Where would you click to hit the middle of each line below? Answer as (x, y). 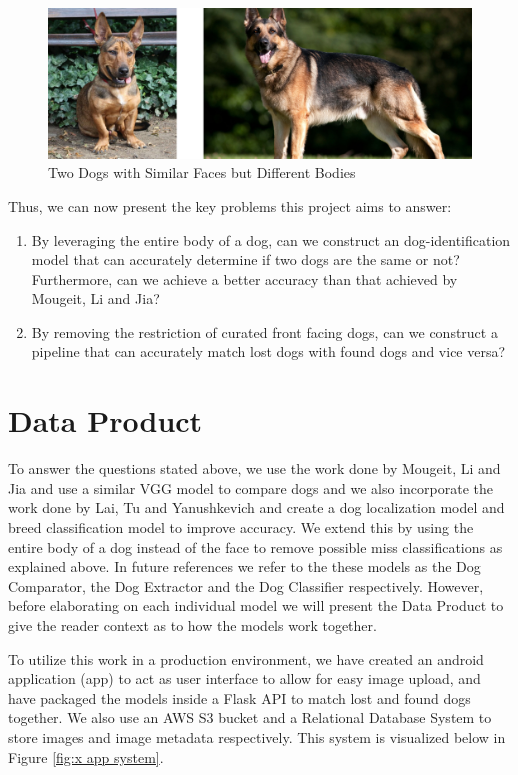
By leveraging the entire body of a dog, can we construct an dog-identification (271, 239)
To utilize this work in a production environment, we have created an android (246, 658)
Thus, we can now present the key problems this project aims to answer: (230, 205)
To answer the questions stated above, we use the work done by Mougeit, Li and (254, 468)
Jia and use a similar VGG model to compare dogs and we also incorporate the (250, 487)
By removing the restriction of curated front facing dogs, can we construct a (264, 331)
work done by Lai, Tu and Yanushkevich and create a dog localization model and (256, 507)
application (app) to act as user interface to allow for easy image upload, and (244, 678)
